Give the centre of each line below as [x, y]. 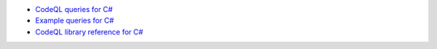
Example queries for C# [75, 21]
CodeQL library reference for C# [89, 31]
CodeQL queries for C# [74, 9]
